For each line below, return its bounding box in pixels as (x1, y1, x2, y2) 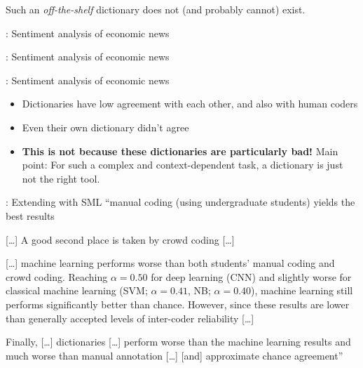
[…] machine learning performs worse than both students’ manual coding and (6, 256, 335, 270)
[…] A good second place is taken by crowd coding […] (6, 232, 235, 247)
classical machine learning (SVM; (6, 283, 148, 298)
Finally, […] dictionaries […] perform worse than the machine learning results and (6, 334, 351, 349)
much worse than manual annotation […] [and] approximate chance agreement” (6, 348, 343, 362)
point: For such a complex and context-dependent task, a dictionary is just (22, 157, 343, 172)
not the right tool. (22, 171, 100, 185)
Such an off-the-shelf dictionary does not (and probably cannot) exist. (6, 2, 306, 16)
